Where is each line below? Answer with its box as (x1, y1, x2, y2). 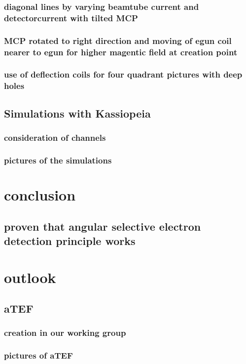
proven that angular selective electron (4, 218, 201, 234)
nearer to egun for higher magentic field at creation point (4, 45, 238, 58)
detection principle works (4, 233, 136, 248)
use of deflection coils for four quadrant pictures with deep (4, 68, 243, 81)
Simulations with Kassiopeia (4, 105, 151, 121)
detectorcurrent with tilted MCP (4, 11, 138, 24)
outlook (4, 267, 56, 287)
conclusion (4, 184, 76, 204)
